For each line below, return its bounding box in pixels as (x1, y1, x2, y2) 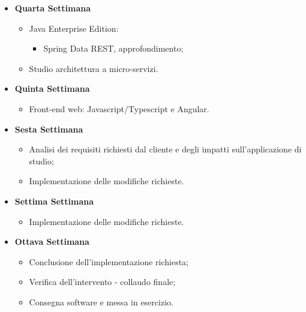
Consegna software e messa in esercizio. (29, 295, 173, 308)
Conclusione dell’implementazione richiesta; (29, 255, 189, 268)
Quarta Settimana (14, 2, 91, 14)
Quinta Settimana (14, 82, 90, 95)
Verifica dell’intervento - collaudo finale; (29, 275, 176, 288)
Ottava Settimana (14, 235, 89, 248)
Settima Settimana (14, 194, 94, 207)
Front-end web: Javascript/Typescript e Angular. (29, 102, 209, 115)
